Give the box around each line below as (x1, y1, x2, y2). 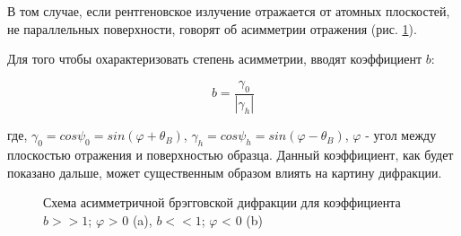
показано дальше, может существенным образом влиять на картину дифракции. (7, 162, 442, 181)
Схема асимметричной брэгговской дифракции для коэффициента (43, 193, 401, 212)
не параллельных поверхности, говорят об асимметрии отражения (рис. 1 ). (7, 19, 417, 38)
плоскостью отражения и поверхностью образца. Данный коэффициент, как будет (7, 145, 454, 164)
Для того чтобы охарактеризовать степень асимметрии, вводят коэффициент (7, 49, 422, 68)
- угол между (365, 126, 437, 144)
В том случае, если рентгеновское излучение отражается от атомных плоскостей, (7, 2, 450, 20)
